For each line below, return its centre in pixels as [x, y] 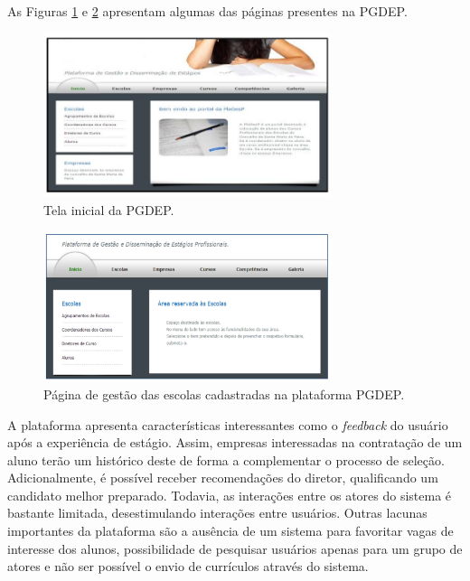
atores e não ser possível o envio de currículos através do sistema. [188, 566]
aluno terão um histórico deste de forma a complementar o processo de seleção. [226, 459]
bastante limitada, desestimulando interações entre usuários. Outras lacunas [217, 513]
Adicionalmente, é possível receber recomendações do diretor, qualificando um [223, 478]
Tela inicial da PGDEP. [109, 209]
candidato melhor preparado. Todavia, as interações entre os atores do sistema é [230, 495]
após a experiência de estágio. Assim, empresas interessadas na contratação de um [235, 442]
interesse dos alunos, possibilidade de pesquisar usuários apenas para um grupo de [235, 548]
